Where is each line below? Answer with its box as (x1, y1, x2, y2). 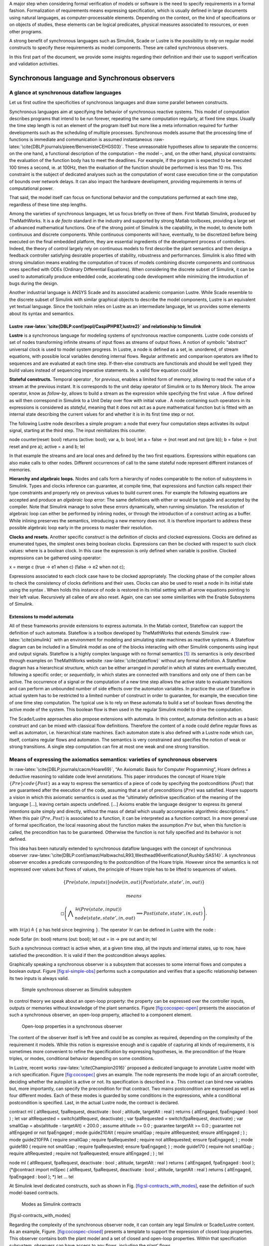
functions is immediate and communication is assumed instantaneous (9, 137, 152, 143)
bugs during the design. (9, 281, 58, 287)
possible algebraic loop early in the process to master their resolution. (9, 525, 153, 531)
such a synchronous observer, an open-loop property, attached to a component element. (9, 1012, 192, 1018)
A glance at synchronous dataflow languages (9, 89, 122, 96)
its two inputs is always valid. (9, 975, 69, 981)
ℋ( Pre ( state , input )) (75, 906, 122, 912)
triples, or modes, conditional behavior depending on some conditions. (9, 1056, 154, 1062)
